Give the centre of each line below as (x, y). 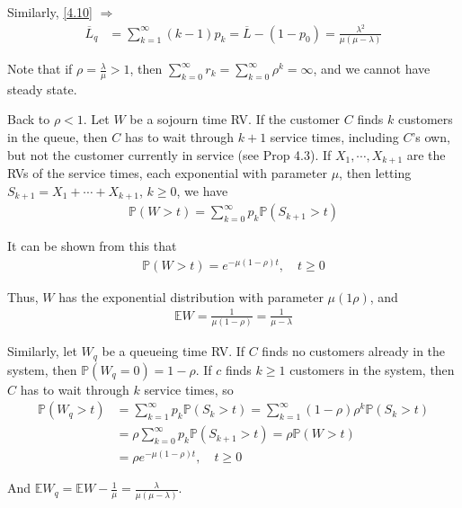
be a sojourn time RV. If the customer (235, 119)
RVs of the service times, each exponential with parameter (167, 173)
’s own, (431, 137)
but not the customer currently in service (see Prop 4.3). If (169, 154)
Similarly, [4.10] (50, 12)
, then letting (375, 173)
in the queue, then (58, 137)
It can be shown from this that (92, 246)
